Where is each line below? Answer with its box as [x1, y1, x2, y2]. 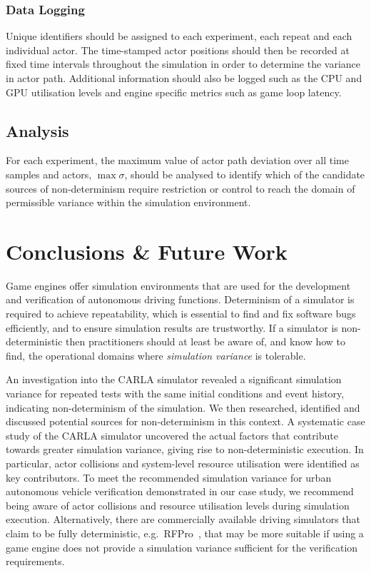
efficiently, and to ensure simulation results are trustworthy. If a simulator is [6, 320, 338, 335]
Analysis [6, 119, 69, 141]
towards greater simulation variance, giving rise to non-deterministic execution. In [6, 442, 364, 457]
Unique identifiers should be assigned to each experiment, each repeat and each [6, 29, 352, 44]
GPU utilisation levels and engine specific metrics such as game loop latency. [6, 84, 342, 99]
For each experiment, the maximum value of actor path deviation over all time [6, 153, 349, 168]
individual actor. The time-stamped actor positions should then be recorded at [6, 42, 350, 57]
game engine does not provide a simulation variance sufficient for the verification [6, 539, 358, 554]
